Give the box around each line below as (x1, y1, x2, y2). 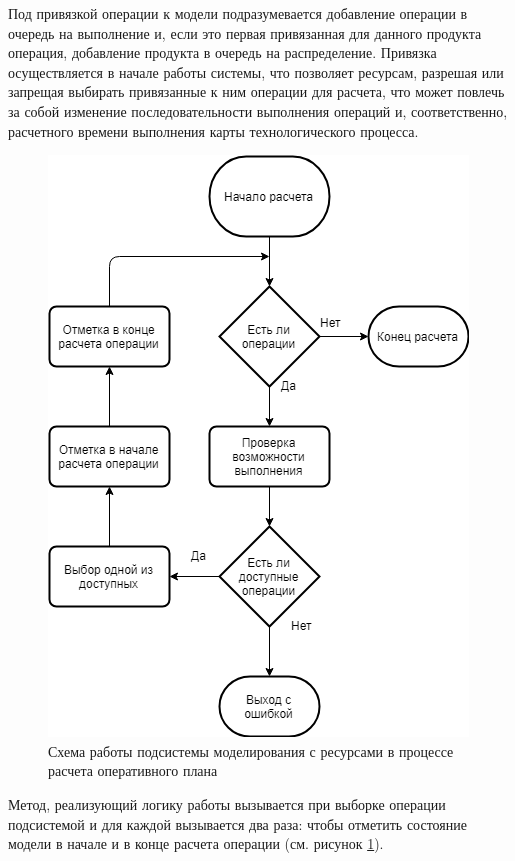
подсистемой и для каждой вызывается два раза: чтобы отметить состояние (8, 813, 467, 834)
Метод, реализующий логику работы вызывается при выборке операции (8, 793, 446, 814)
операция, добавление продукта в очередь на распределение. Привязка (8, 42, 437, 63)
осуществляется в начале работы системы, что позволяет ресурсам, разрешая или (8, 61, 504, 82)
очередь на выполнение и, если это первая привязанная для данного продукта (8, 22, 482, 43)
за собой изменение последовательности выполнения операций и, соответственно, (8, 100, 508, 121)
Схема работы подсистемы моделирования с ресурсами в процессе (48, 740, 454, 761)
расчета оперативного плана (48, 760, 218, 781)
